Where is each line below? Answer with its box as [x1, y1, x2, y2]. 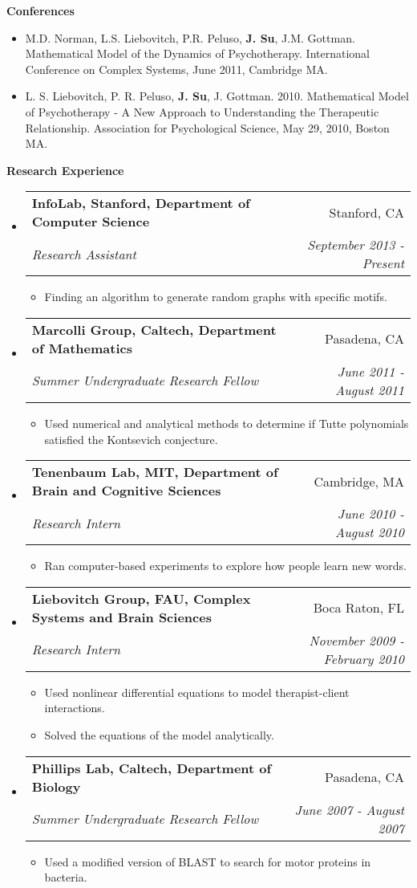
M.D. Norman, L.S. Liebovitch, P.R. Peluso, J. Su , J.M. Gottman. [25, 29, 355, 46]
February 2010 [323, 649, 404, 668]
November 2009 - [309, 630, 404, 650]
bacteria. [44, 869, 87, 886]
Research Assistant [31, 244, 136, 263]
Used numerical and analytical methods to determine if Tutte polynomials [44, 414, 409, 431]
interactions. [44, 699, 105, 716]
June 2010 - [337, 504, 404, 523]
